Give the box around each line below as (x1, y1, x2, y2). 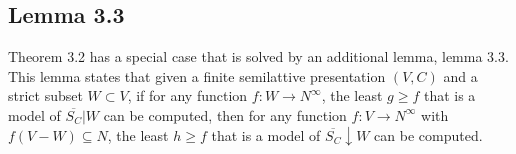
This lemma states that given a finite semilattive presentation (8, 65, 386, 86)
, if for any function (127, 85, 248, 106)
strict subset (8, 85, 83, 106)
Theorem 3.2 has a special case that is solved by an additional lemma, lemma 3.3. (8, 46, 509, 67)
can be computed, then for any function (103, 104, 347, 125)
